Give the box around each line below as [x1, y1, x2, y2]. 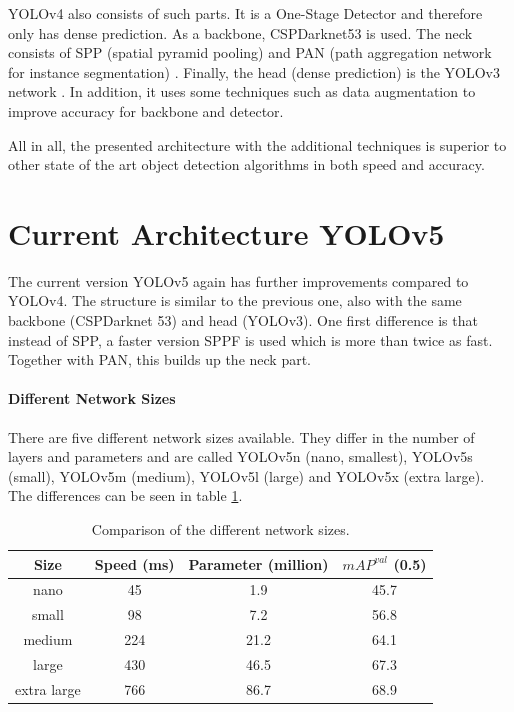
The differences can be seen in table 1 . [8, 485, 243, 506]
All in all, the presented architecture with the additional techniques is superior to [8, 134, 507, 155]
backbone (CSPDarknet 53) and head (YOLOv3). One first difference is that [8, 310, 478, 331]
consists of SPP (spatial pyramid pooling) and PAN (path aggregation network [8, 42, 492, 63]
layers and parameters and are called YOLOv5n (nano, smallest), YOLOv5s [8, 446, 473, 467]
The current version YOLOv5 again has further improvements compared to [8, 270, 469, 291]
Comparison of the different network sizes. [91, 519, 350, 540]
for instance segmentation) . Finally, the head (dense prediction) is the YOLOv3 [8, 61, 500, 82]
